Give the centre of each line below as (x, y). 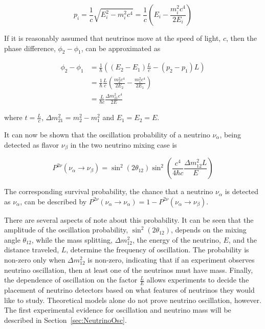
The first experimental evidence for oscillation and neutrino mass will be (118, 310)
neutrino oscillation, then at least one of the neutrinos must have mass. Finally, (129, 269)
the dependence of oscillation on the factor (71, 280)
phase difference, (30, 48)
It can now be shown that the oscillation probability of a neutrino (107, 135)
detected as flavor (32, 144)
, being (230, 135)
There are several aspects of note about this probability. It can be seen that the (129, 219)
